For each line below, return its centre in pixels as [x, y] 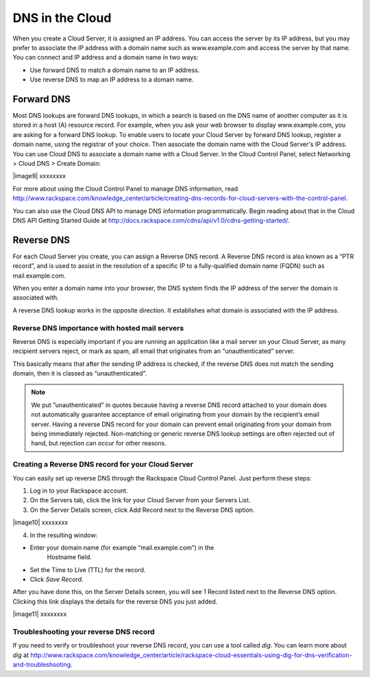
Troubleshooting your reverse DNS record [84, 632]
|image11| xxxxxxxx [40, 614]
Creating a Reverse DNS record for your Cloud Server [103, 465]
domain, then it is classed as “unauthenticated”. [80, 373]
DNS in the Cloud [62, 18]
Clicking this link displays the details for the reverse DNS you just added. [115, 601]
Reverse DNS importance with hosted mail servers [98, 328]
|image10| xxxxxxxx [40, 522]
